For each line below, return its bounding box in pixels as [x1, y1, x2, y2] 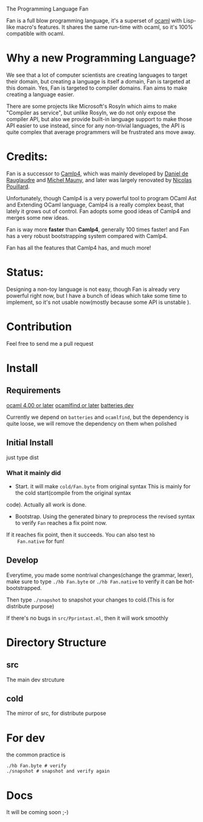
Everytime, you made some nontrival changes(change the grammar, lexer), [6, 571, 193, 578]
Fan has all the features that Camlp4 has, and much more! [6, 244, 151, 251]
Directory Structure [6, 636, 107, 649]
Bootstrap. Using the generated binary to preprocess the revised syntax [15, 513, 195, 520]
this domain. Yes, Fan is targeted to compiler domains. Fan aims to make [6, 84, 187, 91]
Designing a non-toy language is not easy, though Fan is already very [6, 286, 181, 293]
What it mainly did [6, 469, 61, 477]
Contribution [6, 320, 72, 334]
